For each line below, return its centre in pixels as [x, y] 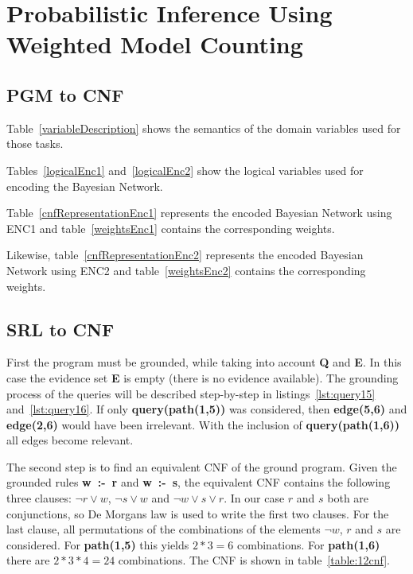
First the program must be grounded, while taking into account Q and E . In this [204, 362]
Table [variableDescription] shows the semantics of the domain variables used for [204, 128]
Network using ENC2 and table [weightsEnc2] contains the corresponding [186, 270]
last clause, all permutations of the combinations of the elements [164, 529]
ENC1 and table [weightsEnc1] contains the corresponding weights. [171, 228]
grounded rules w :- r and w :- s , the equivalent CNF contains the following [199, 482]
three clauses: [39, 498]
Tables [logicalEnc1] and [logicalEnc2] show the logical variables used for [185, 170]
